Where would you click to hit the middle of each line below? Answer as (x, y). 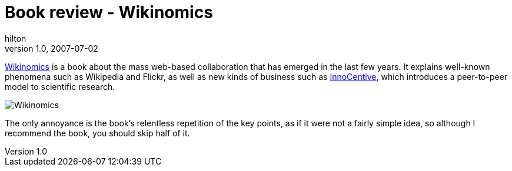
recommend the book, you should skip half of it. (97, 133)
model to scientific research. (60, 86)
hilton (16, 38)
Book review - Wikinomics (109, 12)
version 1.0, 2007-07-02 (51, 48)
